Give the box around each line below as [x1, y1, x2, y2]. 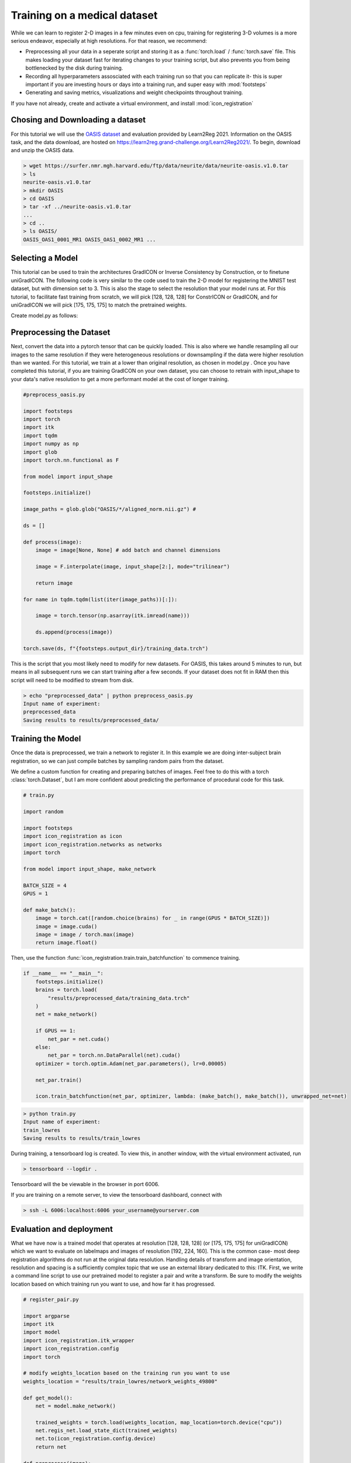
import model [23, 1329, 61, 1335]
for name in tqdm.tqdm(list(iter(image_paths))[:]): [23, 596, 178, 603]
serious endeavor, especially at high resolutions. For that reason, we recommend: [11, 37, 207, 44]
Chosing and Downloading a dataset [11, 115, 146, 125]
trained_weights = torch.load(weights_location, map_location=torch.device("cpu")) [35, 1419, 283, 1426]
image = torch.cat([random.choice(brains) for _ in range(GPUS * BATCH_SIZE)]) [35, 915, 270, 922]
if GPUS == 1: [35, 1028, 76, 1034]
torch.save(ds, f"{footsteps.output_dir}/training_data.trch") [23, 645, 209, 652]
